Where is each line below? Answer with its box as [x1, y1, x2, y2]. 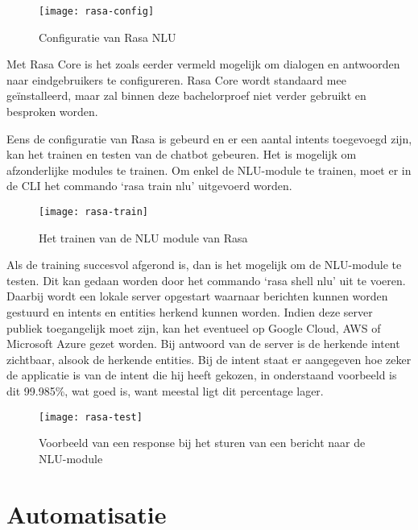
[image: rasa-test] [39, 411, 143, 423]
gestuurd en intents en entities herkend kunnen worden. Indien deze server [6, 304, 373, 321]
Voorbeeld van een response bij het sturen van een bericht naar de [39, 434, 366, 451]
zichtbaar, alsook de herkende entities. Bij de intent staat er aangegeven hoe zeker [6, 350, 412, 367]
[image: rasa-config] [39, 6, 155, 17]
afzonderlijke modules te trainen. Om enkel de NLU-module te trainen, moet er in [6, 161, 412, 178]
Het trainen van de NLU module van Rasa [39, 229, 248, 246]
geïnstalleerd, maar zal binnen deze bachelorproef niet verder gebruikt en [6, 87, 366, 104]
